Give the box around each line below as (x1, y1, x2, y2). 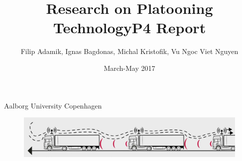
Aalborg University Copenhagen (4, 100, 102, 110)
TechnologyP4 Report (53, 17, 206, 38)
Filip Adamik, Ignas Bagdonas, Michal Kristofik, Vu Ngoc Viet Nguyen (20, 46, 239, 56)
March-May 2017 (104, 62, 155, 73)
